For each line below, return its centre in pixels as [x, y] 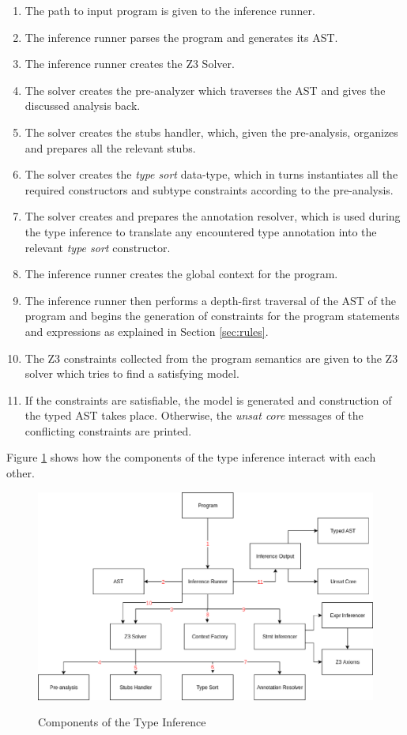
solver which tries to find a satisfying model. [132, 373]
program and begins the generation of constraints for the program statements [212, 316]
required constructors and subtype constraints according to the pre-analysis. [209, 189]
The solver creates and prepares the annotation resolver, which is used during [213, 216]
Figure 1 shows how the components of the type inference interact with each [191, 457]
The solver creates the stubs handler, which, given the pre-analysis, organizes [211, 132]
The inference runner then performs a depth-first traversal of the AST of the [210, 300]
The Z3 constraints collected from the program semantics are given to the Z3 [211, 358]
